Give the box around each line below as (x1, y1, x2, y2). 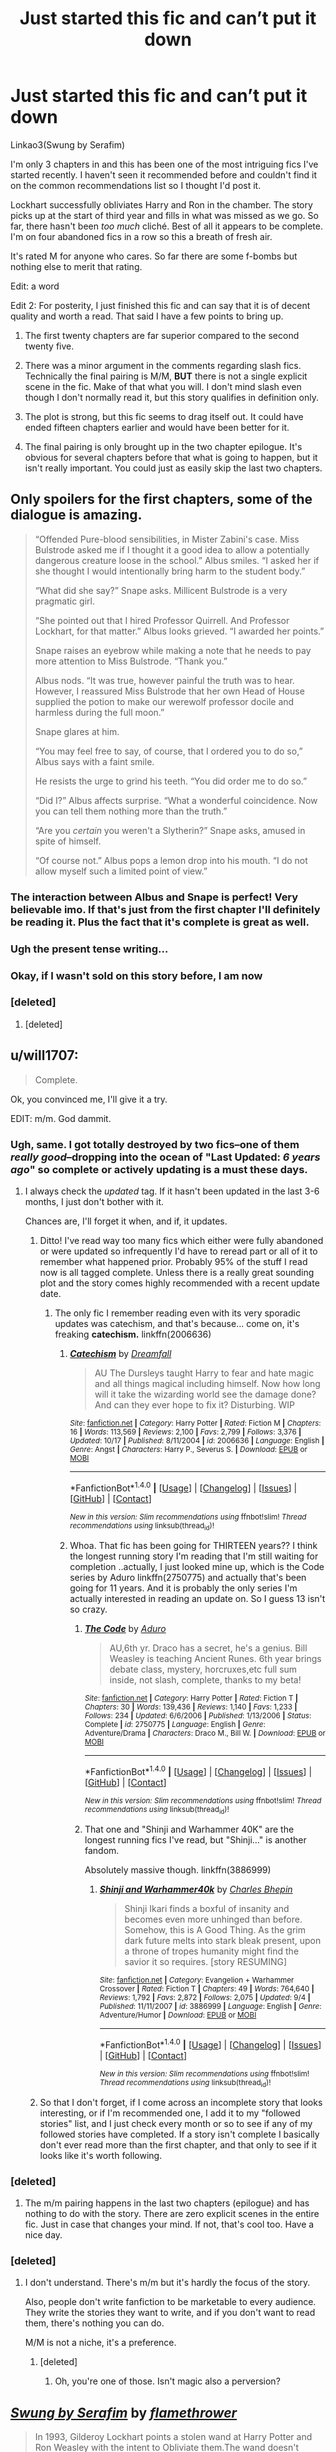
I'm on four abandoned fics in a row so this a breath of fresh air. (10, 230, 273, 242)
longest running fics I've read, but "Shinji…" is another (84, 1833, 307, 1846)
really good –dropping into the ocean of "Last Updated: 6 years (10, 1150, 321, 1164)
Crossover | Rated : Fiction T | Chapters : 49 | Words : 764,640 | (99, 1983, 315, 1994)
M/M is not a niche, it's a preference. (24, 2337, 177, 2349)
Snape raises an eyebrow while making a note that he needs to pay (34, 644, 312, 656)
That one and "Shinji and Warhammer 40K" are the (84, 1823, 295, 1835)
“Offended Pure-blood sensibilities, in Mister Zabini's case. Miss (34, 533, 300, 545)
